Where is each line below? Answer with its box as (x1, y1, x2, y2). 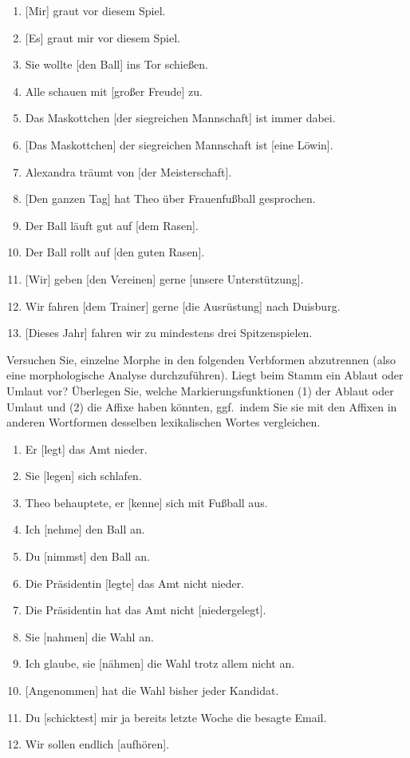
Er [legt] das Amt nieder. (25, 440, 148, 457)
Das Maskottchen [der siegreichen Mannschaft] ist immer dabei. (25, 109, 336, 126)
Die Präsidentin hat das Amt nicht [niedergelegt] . (25, 601, 266, 618)
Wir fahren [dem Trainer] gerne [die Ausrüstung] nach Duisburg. (25, 297, 341, 314)
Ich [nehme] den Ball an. (25, 521, 145, 538)
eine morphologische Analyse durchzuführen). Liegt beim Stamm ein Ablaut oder (6, 367, 404, 383)
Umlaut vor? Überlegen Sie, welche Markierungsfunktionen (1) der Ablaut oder (6, 382, 394, 399)
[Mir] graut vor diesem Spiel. (25, 2, 166, 18)
